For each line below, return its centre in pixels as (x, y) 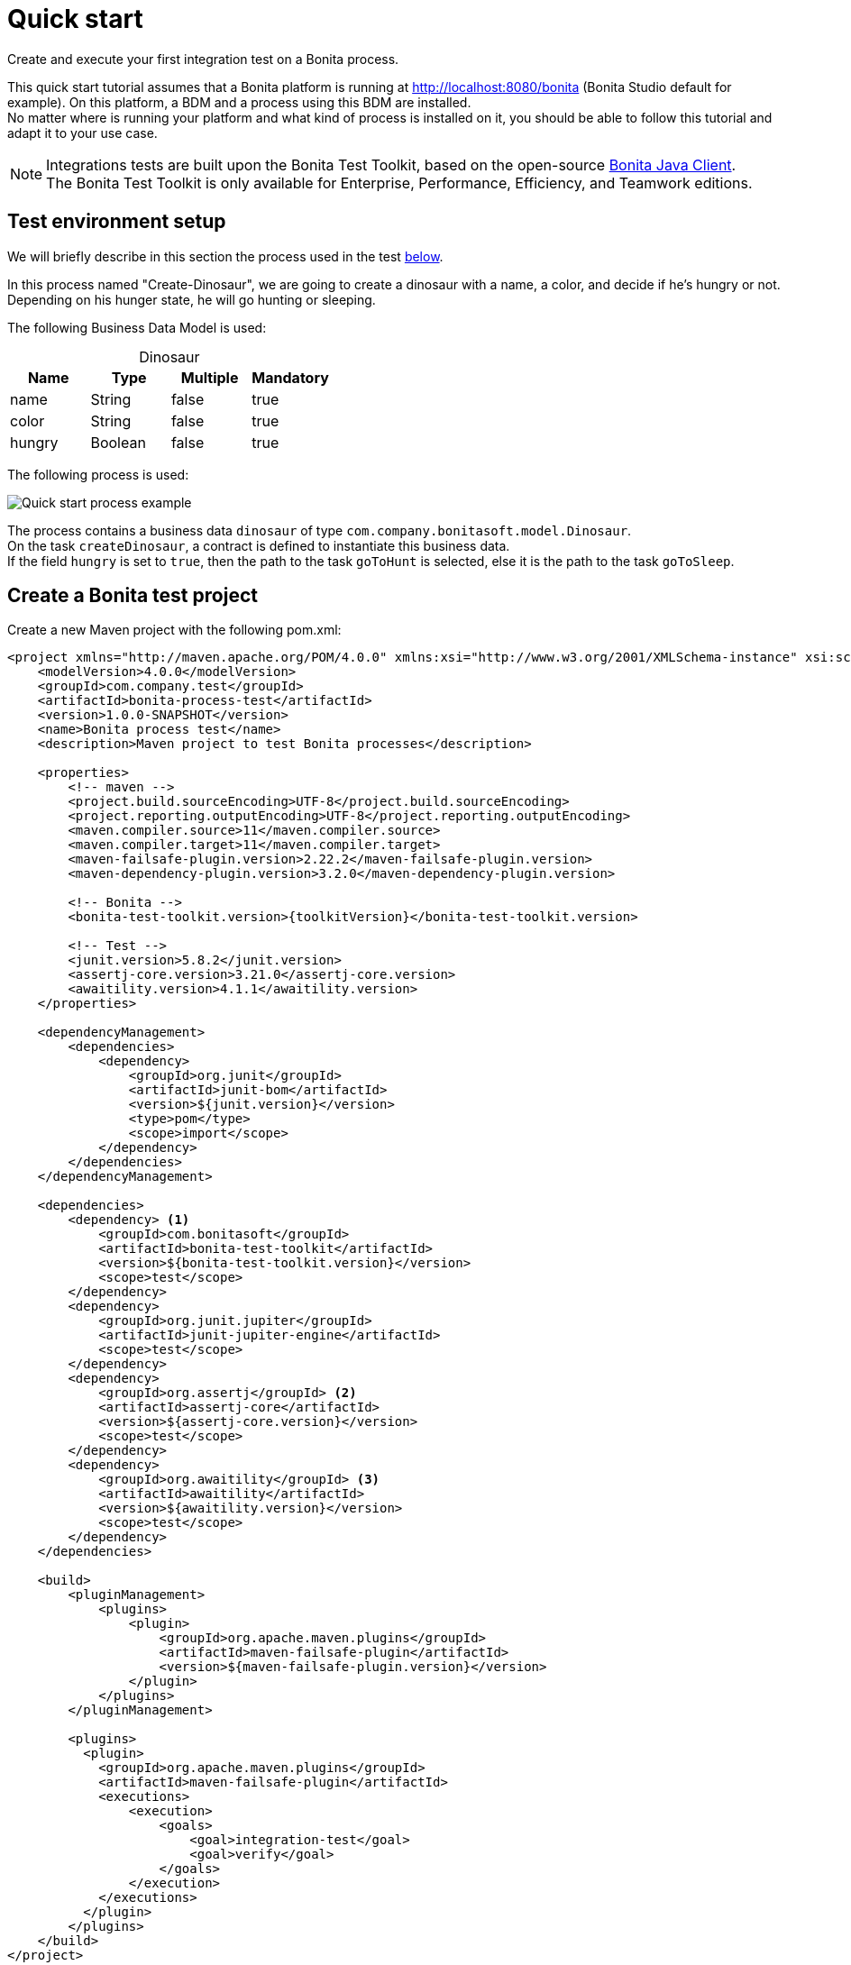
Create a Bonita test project (133, 596)
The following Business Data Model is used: (137, 327)
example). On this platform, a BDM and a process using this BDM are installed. (239, 102)
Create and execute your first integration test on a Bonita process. (203, 59)
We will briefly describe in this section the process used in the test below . (225, 256)
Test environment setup (117, 222)
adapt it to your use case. (82, 133)
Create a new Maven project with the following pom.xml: (174, 630)
